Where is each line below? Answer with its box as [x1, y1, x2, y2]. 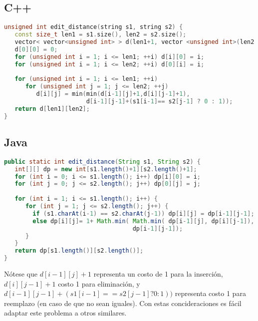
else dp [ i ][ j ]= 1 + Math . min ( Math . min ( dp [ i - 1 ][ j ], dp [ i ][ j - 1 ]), [32, 217, 255, 225]
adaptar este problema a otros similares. [4, 308, 127, 318]
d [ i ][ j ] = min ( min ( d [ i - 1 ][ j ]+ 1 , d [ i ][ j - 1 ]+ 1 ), [36, 90, 190, 98]
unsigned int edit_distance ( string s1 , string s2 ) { [4, 23, 183, 31]
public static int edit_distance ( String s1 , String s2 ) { [4, 158, 201, 165]
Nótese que [4, 269, 37, 279]
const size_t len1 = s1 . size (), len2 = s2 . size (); [14, 31, 187, 38]
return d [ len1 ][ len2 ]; [14, 105, 90, 112]
